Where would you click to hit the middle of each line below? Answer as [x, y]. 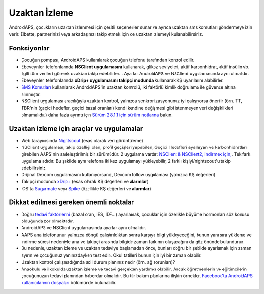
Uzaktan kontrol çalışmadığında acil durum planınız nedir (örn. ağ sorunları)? [98, 262]
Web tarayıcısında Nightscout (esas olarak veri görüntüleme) [82, 140]
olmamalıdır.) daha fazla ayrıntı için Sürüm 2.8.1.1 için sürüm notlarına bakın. [97, 115]
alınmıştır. [31, 94]
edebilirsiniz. [34, 168]
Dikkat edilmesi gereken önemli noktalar [72, 203]
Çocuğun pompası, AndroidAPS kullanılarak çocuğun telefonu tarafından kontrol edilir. [108, 60]
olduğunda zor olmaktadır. [48, 221]
